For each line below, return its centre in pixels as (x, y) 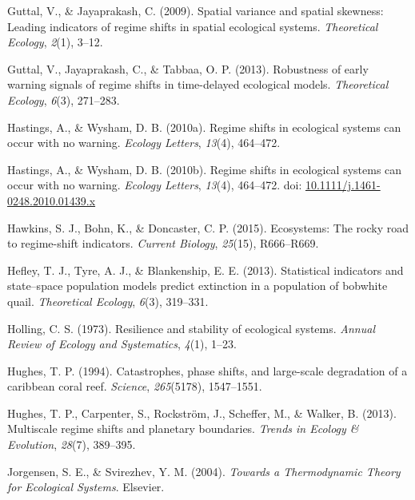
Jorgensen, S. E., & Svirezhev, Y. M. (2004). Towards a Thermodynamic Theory (204, 471)
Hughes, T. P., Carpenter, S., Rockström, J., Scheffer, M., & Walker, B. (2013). (202, 413)
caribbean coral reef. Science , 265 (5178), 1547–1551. (135, 386)
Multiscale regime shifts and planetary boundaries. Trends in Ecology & (183, 429)
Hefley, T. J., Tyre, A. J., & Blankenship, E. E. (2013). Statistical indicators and (206, 270)
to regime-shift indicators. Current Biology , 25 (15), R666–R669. (163, 243)
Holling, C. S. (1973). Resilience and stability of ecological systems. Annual (191, 328)
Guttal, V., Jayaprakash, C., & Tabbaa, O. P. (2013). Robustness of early (188, 68)
